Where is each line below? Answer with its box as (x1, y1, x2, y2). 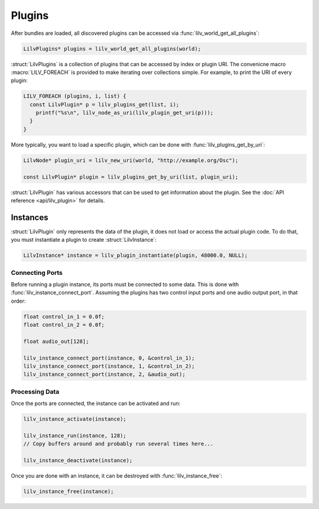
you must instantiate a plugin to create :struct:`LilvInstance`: (11, 236, 157, 244)
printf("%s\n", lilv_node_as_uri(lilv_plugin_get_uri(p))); (35, 109, 214, 116)
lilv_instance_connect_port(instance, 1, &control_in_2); (23, 363, 195, 369)
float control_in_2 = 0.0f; (23, 322, 105, 328)
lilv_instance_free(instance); (23, 488, 115, 495)
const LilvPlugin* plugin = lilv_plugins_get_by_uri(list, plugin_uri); (23, 173, 239, 180)
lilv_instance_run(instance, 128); (23, 432, 126, 439)
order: (11, 297, 26, 304)
